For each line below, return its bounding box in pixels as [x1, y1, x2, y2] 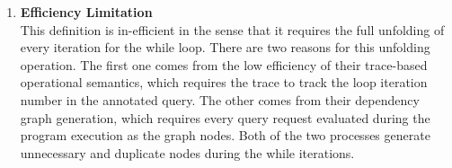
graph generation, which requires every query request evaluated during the [20, 108, 430, 127]
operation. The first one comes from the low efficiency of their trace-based [20, 55, 428, 74]
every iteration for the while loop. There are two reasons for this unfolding [20, 38, 430, 57]
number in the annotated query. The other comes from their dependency [20, 90, 420, 109]
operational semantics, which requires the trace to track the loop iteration [20, 73, 428, 92]
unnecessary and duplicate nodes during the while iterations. [20, 143, 355, 162]
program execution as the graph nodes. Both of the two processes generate [20, 126, 430, 145]
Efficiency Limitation [20, 3, 153, 21]
